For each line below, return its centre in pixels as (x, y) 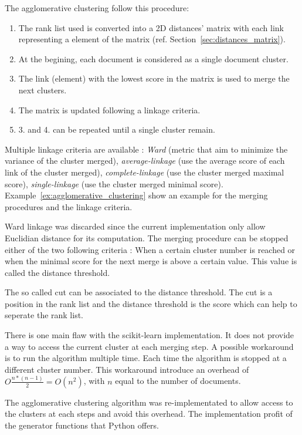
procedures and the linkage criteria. (69, 206)
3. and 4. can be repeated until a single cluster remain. (117, 129)
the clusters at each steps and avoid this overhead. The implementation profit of (149, 414)
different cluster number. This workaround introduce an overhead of (127, 369)
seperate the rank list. (44, 315)
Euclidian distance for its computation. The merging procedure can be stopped (147, 237)
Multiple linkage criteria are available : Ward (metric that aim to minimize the (146, 149)
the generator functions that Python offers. (82, 425)
